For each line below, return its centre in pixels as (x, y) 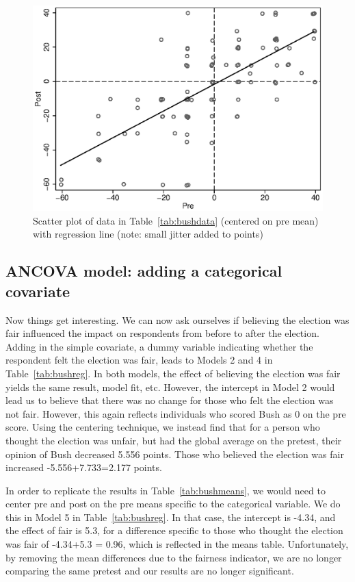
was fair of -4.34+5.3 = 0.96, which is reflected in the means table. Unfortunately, (177, 544)
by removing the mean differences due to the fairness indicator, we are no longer (174, 557)
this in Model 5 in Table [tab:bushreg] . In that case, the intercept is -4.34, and (171, 517)
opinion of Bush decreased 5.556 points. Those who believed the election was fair (175, 454)
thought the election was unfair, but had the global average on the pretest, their (174, 440)
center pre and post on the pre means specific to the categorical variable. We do (173, 504)
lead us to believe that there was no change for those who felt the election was (170, 400)
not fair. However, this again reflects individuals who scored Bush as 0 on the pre (176, 413)
